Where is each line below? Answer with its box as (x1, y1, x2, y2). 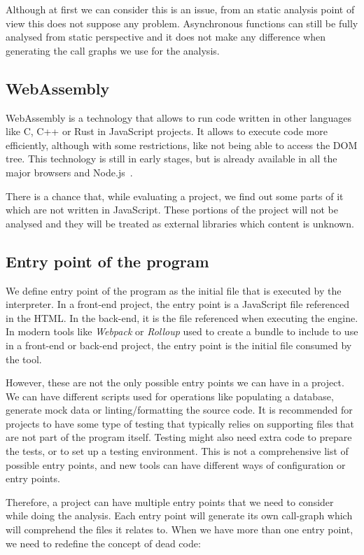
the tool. (6, 351, 42, 366)
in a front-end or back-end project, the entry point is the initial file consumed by (6, 337, 352, 352)
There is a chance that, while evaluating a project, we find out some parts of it (6, 188, 344, 203)
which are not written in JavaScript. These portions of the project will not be (6, 202, 339, 217)
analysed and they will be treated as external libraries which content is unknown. (6, 216, 354, 230)
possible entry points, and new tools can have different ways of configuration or (6, 457, 346, 472)
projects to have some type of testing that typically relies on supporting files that (6, 416, 354, 430)
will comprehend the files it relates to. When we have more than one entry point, (6, 522, 353, 537)
